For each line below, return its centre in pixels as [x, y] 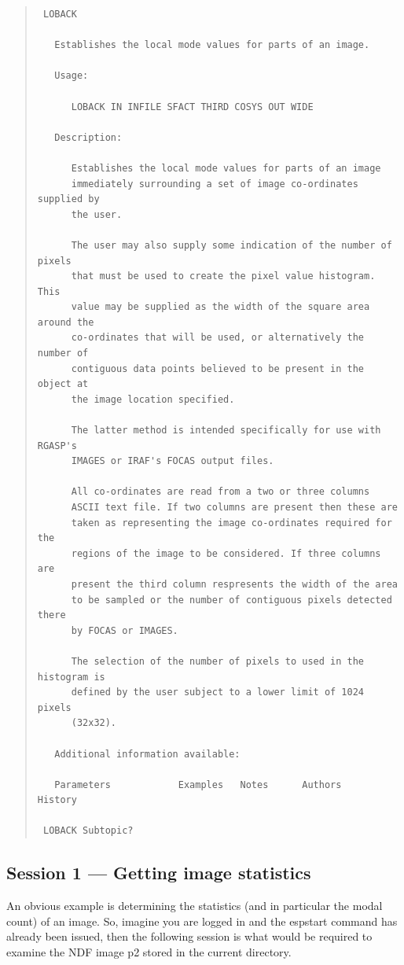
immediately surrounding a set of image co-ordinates [215, 184]
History [57, 800]
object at [63, 384]
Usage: [72, 76]
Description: [88, 137]
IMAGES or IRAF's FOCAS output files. [173, 461]
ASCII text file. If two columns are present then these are [234, 507]
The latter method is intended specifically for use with [226, 431]
